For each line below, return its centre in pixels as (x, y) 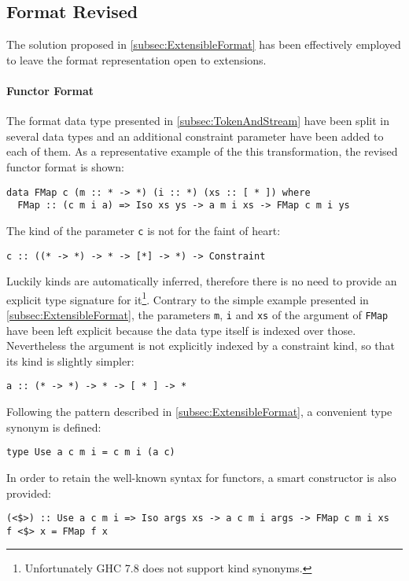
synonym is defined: (54, 427)
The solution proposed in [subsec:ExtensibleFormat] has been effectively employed (204, 44)
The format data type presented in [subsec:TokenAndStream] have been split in (198, 121)
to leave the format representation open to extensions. (136, 59)
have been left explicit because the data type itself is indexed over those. (181, 330)
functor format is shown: (65, 166)
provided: (29, 493)
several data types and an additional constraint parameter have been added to (195, 136)
